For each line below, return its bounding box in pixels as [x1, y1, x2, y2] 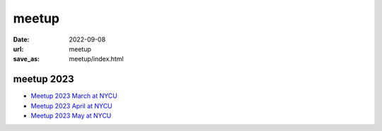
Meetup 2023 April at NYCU [30, 101, 112, 110]
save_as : [13, 55, 40, 63]
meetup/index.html [69, 55, 124, 63]
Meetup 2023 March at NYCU [30, 92, 118, 100]
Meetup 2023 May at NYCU [30, 111, 112, 120]
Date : [13, 35, 30, 44]
